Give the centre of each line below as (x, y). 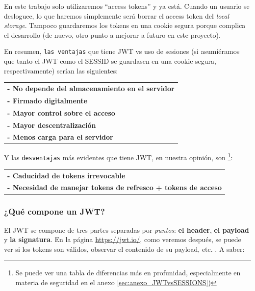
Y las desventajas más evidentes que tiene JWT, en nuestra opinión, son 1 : (118, 157)
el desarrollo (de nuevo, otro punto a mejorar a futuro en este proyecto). (112, 35)
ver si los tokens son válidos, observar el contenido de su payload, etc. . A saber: (124, 249)
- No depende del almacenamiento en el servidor (91, 88)
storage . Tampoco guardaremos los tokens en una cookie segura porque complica (125, 25)
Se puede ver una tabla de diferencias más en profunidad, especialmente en (128, 273)
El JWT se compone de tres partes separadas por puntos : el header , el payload (127, 230)
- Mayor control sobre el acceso (61, 112)
